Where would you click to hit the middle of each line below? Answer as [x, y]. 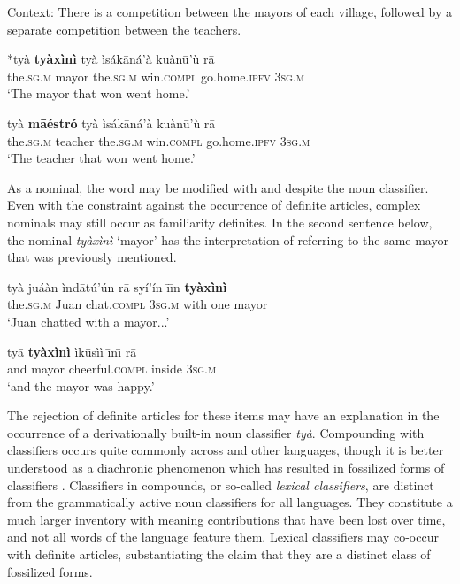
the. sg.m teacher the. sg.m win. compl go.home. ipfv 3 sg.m [159, 140]
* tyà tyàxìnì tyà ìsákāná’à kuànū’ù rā [111, 59]
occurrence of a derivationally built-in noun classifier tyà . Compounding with [216, 432]
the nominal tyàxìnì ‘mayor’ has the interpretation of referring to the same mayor [228, 239]
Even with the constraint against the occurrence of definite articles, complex [214, 205]
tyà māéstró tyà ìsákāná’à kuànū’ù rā [111, 123]
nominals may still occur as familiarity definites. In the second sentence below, [220, 222]
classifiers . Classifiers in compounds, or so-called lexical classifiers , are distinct [221, 484]
